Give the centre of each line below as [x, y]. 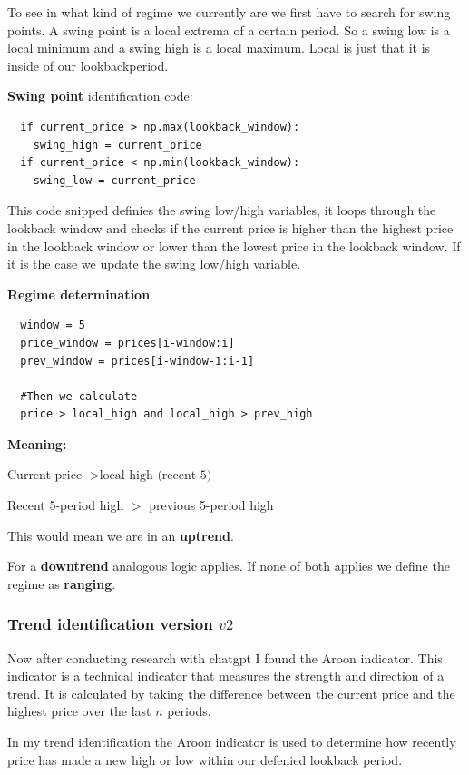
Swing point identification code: [100, 96]
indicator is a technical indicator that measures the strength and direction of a [226, 676]
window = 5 [53, 325]
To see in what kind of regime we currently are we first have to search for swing [229, 12]
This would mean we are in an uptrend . [121, 535]
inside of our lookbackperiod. [88, 65]
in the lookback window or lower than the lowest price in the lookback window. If [234, 245]
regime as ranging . [62, 583]
